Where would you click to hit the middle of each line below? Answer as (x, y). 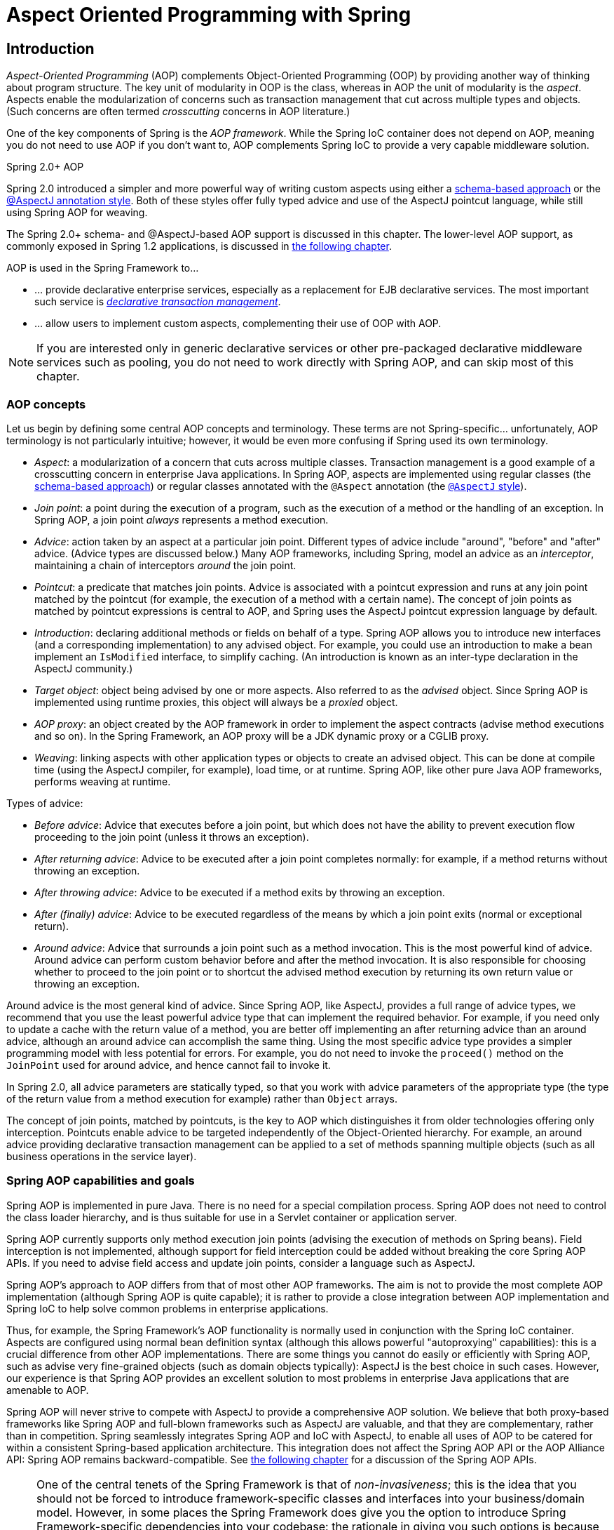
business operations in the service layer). (102, 1156)
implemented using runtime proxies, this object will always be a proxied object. (216, 702)
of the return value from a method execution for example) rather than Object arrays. (202, 1098)
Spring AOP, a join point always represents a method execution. (182, 519)
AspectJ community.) (84, 668)
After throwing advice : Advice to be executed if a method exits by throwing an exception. (240, 892)
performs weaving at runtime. (103, 781)
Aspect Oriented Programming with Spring (209, 15)
